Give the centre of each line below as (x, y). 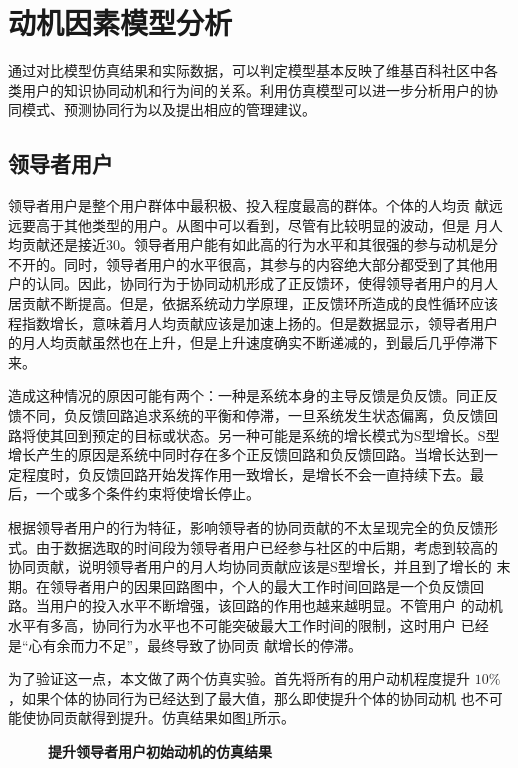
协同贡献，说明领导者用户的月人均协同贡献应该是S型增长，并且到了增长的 (250, 566)
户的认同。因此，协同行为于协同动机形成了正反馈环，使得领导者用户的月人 (253, 283)
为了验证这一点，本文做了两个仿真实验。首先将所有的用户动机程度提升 (239, 678)
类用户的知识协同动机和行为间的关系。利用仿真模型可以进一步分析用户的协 (253, 89)
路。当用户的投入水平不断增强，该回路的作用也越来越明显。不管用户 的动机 (255, 605)
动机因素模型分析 (120, 22)
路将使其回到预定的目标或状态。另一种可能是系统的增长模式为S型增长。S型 (254, 434)
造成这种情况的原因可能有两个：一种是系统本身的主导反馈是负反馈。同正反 (253, 395)
